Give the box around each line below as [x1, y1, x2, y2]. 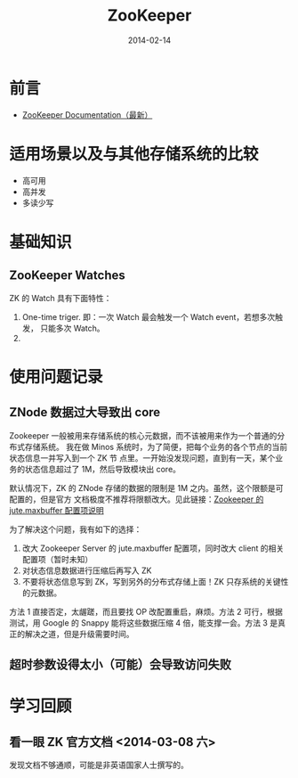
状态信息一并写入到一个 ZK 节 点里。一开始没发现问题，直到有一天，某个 [9, 452, 276, 463]
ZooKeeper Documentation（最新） [21, 109, 153, 120]
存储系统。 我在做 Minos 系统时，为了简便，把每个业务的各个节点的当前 [24, 441, 287, 452]
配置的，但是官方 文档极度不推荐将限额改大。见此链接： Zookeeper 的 [9, 494, 264, 504]
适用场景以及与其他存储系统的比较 [9, 143, 260, 164]
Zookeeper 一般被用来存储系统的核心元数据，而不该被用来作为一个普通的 [9, 430, 278, 441]
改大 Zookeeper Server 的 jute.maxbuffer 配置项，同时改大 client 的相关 [21, 543, 285, 553]
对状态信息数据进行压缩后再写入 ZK [21, 565, 152, 576]
